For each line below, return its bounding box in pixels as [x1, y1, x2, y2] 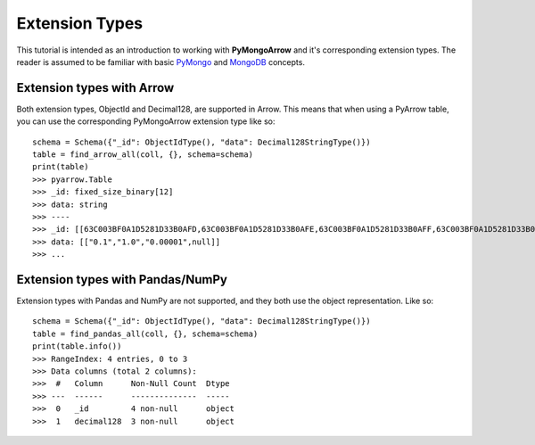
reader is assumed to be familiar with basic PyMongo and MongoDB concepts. [16, 56, 305, 67]
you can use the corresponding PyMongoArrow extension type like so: [16, 116, 276, 127]
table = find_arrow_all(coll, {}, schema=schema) [32, 150, 254, 160]
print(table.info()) [32, 342, 122, 351]
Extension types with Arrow [16, 80, 175, 95]
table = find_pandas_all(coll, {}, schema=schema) [32, 328, 259, 339]
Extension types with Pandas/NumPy [16, 272, 227, 287]
